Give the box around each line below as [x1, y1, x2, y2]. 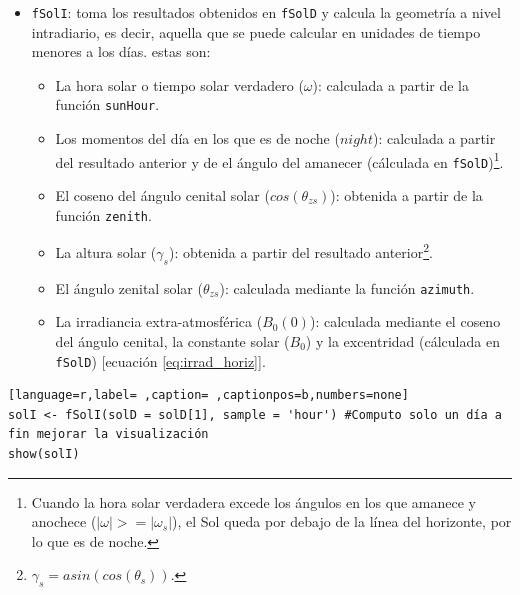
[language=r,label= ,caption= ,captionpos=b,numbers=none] [8, 388, 409, 403]
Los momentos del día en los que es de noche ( [55, 128, 340, 149]
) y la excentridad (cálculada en [305, 330, 500, 351]
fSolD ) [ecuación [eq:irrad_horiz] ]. [55, 350, 266, 371]
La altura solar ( [55, 241, 157, 262]
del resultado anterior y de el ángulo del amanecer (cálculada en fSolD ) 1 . [55, 148, 504, 172]
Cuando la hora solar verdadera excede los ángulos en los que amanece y [31, 491, 476, 512]
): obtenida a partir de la [330, 185, 483, 205]
